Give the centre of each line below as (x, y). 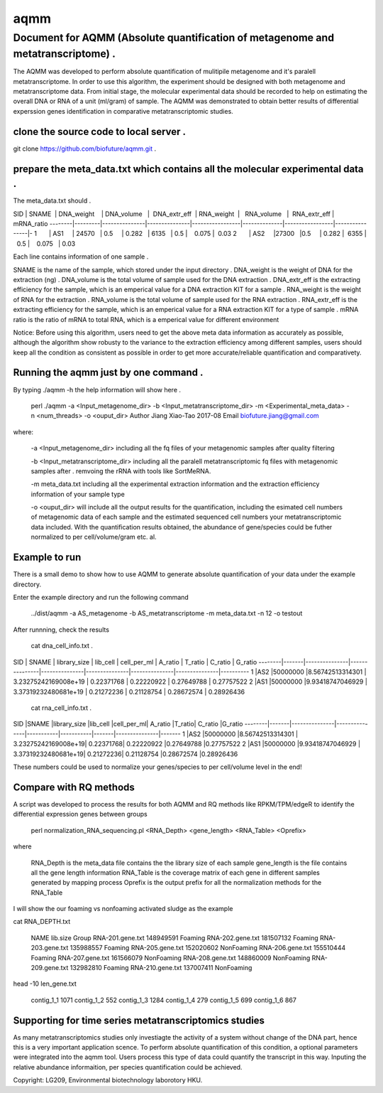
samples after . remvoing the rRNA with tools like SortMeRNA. (121, 471)
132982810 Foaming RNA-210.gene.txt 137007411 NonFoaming (161, 968)
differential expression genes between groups (81, 814)
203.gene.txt (50, 948)
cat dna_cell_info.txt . (62, 646)
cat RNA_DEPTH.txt (42, 922)
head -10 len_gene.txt (45, 984)
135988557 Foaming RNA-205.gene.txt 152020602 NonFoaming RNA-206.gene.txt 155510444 (208, 948)
